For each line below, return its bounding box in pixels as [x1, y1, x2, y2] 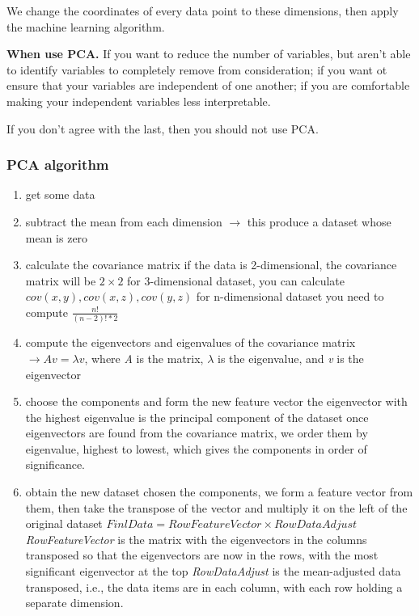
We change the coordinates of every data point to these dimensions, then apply [6, 2, 399, 19]
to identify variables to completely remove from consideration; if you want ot [6, 61, 387, 78]
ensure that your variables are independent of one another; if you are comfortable [6, 77, 410, 94]
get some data [25, 186, 95, 203]
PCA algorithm [6, 154, 109, 175]
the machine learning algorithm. [6, 18, 165, 35]
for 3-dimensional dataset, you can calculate [127, 272, 345, 289]
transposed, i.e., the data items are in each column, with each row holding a [25, 578, 403, 595]
